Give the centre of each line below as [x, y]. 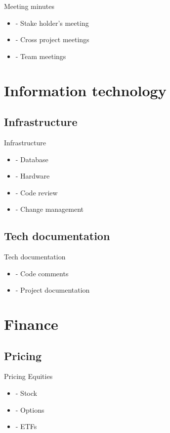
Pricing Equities [28, 376]
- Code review [37, 192]
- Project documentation [53, 290]
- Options [30, 409]
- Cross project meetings [52, 39]
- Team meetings [41, 56]
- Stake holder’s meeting [52, 23]
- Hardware [33, 176]
